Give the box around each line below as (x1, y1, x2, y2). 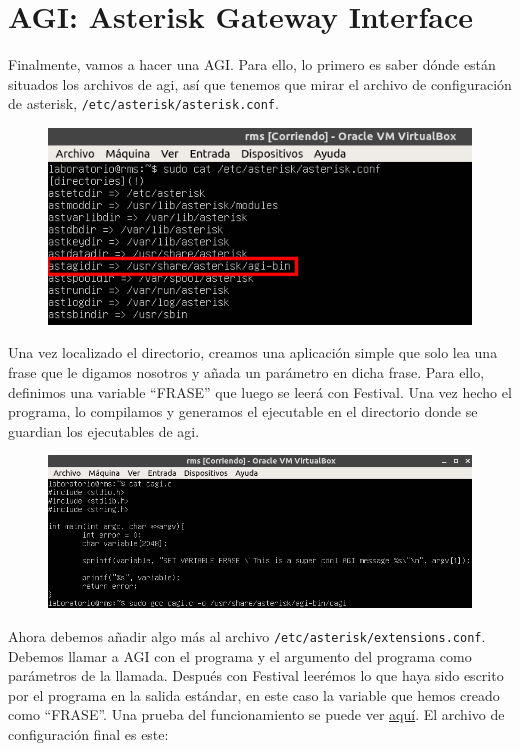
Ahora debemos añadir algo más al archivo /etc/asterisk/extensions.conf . (8, 626, 486, 647)
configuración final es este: (8, 724, 169, 745)
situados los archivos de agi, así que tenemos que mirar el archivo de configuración (8, 73, 512, 94)
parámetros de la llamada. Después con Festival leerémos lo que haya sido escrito (8, 665, 504, 686)
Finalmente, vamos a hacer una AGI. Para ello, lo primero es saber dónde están (8, 54, 496, 75)
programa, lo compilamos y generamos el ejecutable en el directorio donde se (8, 401, 478, 422)
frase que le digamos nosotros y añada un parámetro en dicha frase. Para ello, (8, 362, 485, 382)
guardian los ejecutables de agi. (8, 420, 200, 441)
